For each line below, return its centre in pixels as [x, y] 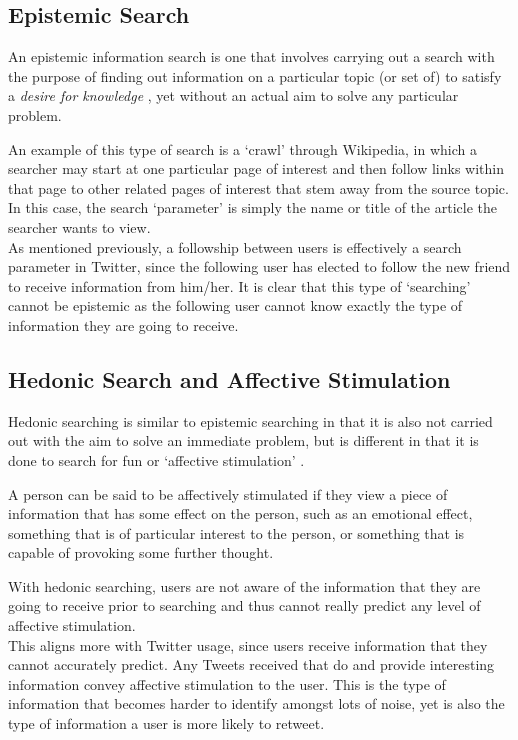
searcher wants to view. [79, 226]
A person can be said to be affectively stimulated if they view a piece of [228, 493]
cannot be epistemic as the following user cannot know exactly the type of [235, 305]
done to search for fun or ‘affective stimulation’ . [156, 459]
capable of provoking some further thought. [141, 552]
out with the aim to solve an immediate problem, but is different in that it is [243, 440]
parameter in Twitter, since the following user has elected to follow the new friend [259, 266]
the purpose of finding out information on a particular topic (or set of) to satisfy [255, 75]
